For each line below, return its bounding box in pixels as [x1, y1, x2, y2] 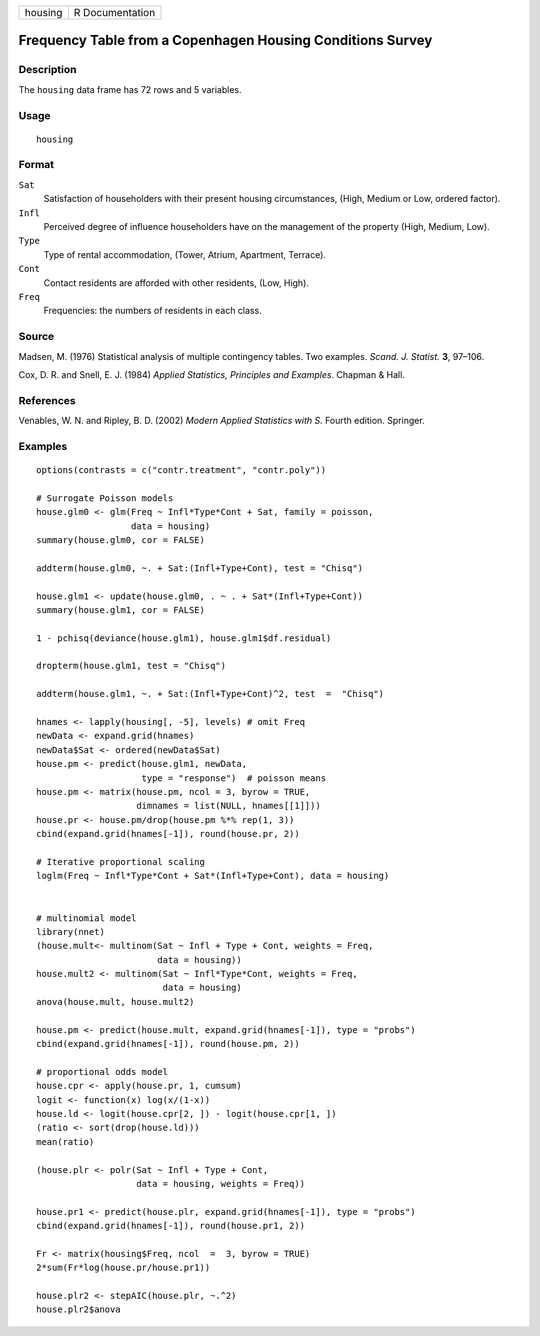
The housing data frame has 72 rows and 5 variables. [18, 83, 242, 95]
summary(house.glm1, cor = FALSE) [36, 604, 205, 615]
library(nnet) [36, 926, 105, 937]
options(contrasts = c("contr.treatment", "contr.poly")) [36, 465, 327, 475]
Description [18, 63, 77, 77]
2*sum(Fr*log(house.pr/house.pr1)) [36, 1262, 211, 1274]
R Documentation [73, 6, 156, 19]
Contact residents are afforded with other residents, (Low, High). [43, 276, 310, 289]
